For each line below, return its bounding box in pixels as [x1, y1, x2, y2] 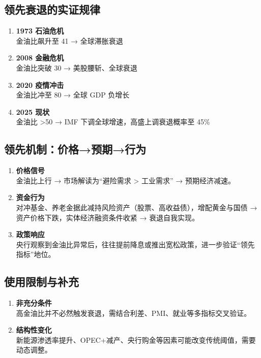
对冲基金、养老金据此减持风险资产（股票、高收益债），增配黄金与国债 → [16, 202, 257, 212]
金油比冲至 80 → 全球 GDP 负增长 [16, 89, 130, 100]
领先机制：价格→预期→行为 [4, 141, 147, 157]
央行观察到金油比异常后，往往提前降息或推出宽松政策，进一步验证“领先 [16, 239, 255, 249]
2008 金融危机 [16, 52, 64, 63]
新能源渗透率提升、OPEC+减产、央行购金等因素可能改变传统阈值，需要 [16, 334, 256, 345]
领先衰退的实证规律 [4, 2, 100, 17]
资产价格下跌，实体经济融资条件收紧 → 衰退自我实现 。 [16, 212, 199, 222]
